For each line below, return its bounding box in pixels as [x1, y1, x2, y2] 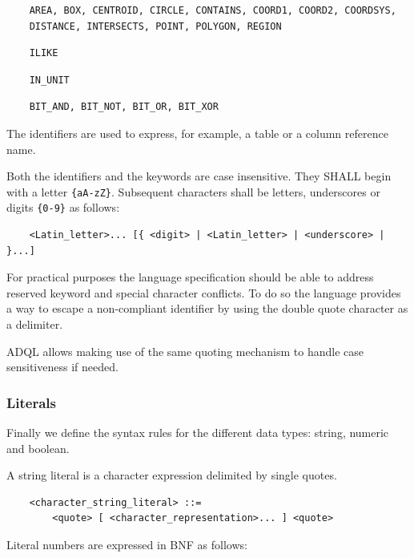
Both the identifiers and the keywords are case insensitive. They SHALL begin [6, 168, 392, 184]
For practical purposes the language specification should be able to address [6, 269, 374, 285]
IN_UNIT [29, 74, 70, 86]
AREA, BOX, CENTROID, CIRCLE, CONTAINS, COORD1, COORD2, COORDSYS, [29, 5, 396, 16]
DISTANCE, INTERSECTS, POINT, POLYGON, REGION [29, 20, 282, 32]
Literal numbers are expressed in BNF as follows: [6, 536, 247, 552]
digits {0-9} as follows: [6, 199, 120, 216]
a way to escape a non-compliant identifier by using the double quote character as [6, 300, 408, 317]
